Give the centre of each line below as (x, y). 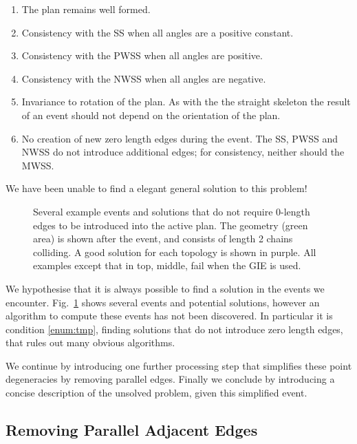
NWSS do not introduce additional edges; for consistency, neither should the (183, 152)
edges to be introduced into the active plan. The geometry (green (171, 225)
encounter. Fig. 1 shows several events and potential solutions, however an (163, 302)
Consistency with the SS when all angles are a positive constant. (158, 32)
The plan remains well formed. (86, 9)
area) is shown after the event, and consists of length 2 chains (163, 239)
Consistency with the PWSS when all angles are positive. (142, 55)
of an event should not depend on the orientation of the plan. (151, 115)
